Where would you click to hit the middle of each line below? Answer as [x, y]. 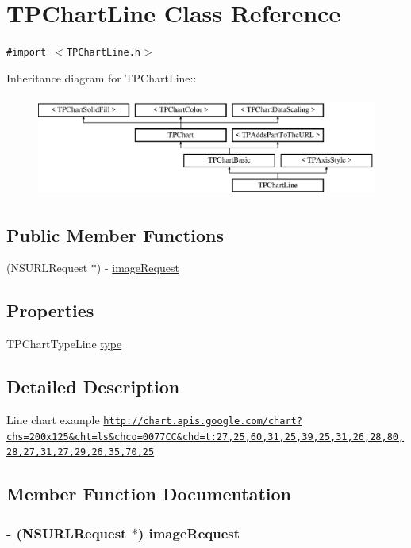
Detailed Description [93, 387]
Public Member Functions [115, 234]
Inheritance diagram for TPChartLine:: [102, 77]
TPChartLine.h [104, 53]
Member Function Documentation [149, 494]
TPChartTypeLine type [64, 344]
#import [27, 53]
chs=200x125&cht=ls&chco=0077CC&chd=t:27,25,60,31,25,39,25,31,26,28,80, [205, 437]
